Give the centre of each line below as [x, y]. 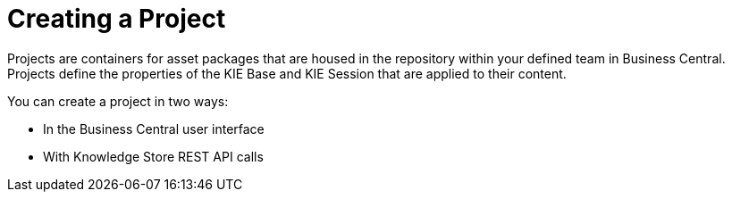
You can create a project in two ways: [118, 101]
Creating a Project [117, 19]
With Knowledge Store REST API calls [153, 156]
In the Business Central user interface [154, 129]
